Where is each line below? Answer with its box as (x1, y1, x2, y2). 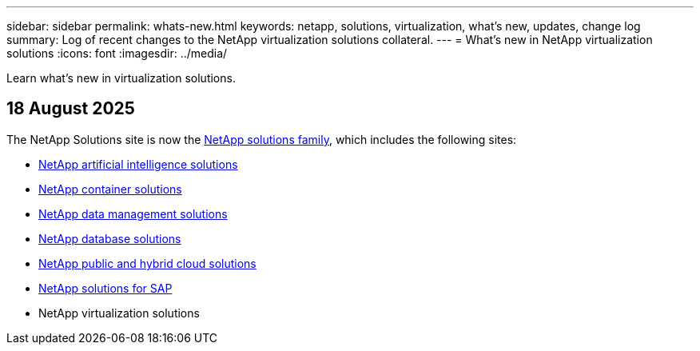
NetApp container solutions (38, 181, 182, 196)
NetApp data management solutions (38, 206, 228, 221)
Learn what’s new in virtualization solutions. (6, 71, 236, 85)
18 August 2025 (6, 98, 135, 119)
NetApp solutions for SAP (38, 281, 173, 295)
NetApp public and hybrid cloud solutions (38, 256, 257, 270)
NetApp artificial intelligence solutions (38, 157, 238, 171)
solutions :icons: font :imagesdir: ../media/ (6, 46, 228, 60)
